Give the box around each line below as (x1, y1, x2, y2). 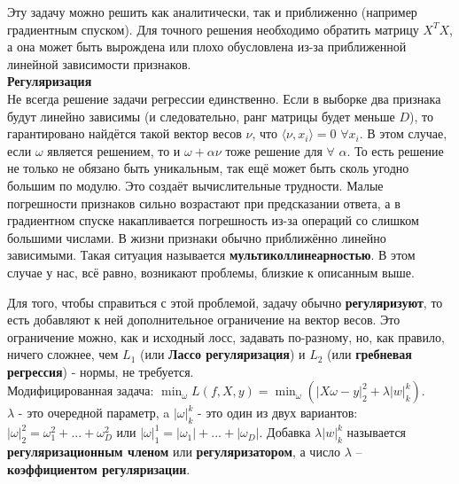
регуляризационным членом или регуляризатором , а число (7, 442, 341, 461)
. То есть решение (346, 141, 444, 160)
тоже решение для (225, 141, 323, 160)
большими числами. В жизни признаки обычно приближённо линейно (7, 228, 386, 246)
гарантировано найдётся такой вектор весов (7, 124, 242, 143)
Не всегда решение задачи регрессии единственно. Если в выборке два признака (7, 89, 441, 107)
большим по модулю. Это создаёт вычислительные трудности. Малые (7, 176, 384, 194)
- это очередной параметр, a (18, 403, 170, 422)
